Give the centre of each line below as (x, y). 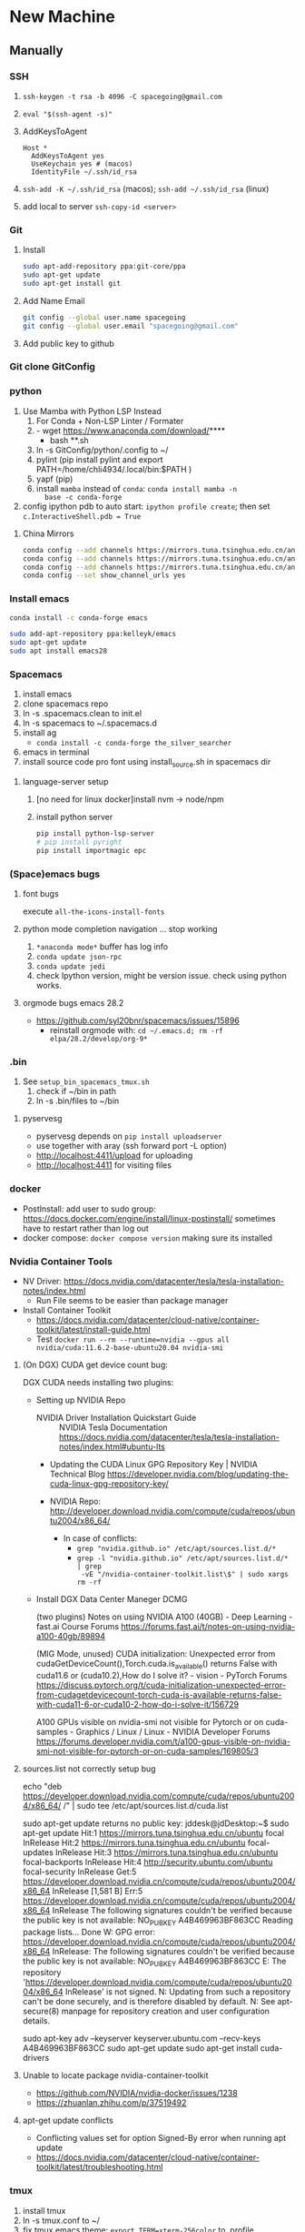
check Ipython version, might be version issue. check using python (162, 976)
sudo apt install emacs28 (58, 651)
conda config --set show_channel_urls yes (104, 575)
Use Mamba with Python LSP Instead (92, 411)
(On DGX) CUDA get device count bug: (95, 1365)
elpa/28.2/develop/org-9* (98, 1040)
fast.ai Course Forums (78, 1626)
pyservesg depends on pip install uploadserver (129, 1136)
